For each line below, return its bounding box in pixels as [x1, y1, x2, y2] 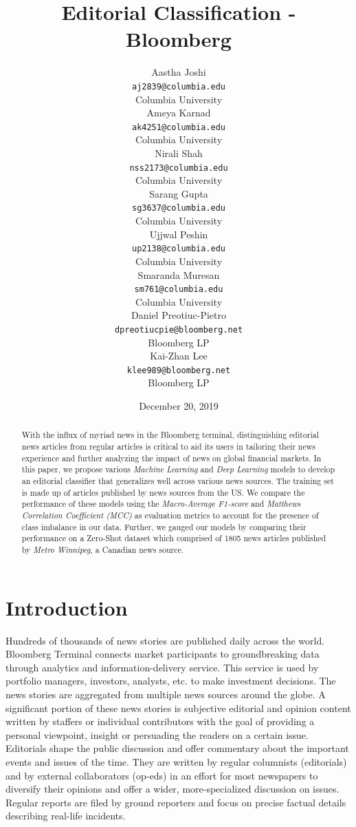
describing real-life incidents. [5, 808, 126, 823]
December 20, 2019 [139, 399, 219, 413]
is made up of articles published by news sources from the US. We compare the [21, 486, 305, 498]
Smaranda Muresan [137, 267, 220, 282]
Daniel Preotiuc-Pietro [131, 308, 226, 322]
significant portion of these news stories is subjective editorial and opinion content [5, 700, 351, 715]
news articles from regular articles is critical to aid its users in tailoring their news [21, 441, 316, 452]
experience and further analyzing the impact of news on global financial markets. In [21, 452, 322, 463]
